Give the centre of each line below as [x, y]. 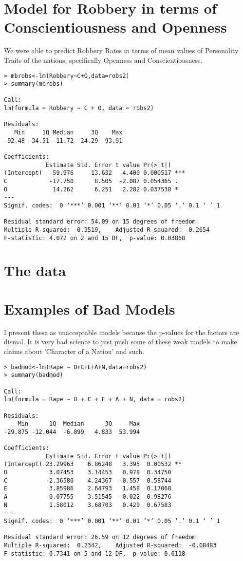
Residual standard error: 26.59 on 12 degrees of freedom [100, 537]
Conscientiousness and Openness [115, 27]
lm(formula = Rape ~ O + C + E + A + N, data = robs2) [95, 400]
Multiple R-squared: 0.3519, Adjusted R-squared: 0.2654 [107, 230]
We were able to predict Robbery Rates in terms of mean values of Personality [121, 50]
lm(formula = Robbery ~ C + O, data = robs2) [79, 108]
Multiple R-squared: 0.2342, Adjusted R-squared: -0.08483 [110, 545]
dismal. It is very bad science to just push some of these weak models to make [121, 342]
